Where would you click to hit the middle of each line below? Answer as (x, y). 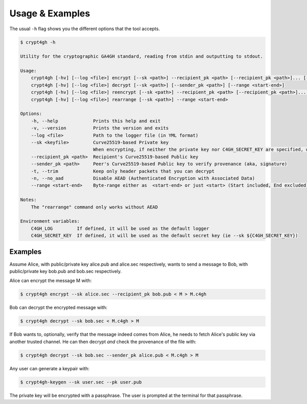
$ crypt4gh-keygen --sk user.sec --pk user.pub (81, 382)
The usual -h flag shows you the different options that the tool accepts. (85, 29)
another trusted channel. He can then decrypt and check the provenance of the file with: (103, 342)
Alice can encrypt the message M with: (51, 281)
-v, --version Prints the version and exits (100, 128)
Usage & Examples (50, 13)
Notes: (28, 200)
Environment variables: (50, 221)
